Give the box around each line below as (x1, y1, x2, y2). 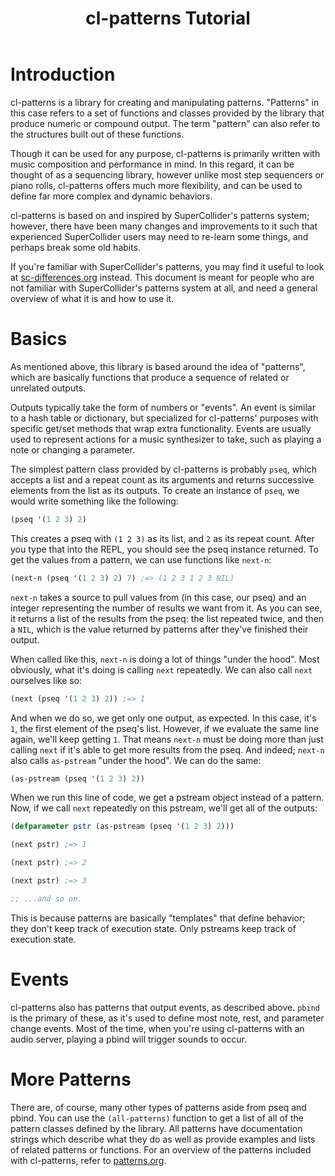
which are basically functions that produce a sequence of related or (10, 371, 290, 383)
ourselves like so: (10, 674, 83, 686)
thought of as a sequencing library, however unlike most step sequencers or (10, 168, 325, 181)
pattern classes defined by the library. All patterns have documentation (10, 1122, 303, 1134)
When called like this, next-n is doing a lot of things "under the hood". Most (10, 653, 320, 665)
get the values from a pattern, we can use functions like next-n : (10, 553, 272, 566)
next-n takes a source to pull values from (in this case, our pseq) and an (10, 591, 307, 603)
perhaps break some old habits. (10, 241, 142, 253)
